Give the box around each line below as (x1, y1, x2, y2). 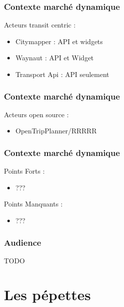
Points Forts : (4, 166, 45, 176)
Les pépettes (4, 284, 91, 304)
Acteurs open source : (4, 109, 69, 119)
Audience (4, 236, 41, 248)
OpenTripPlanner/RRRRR (15, 126, 97, 136)
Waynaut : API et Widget (15, 52, 94, 63)
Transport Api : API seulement (15, 69, 109, 79)
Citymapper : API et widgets (15, 36, 103, 46)
